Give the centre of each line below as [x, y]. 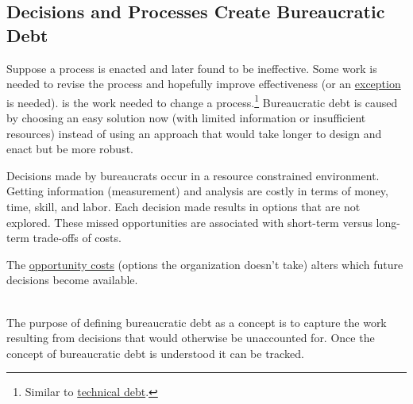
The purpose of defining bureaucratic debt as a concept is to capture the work [197, 322]
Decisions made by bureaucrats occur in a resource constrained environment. [193, 175]
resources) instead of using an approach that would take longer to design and [194, 133]
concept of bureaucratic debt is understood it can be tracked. [155, 353]
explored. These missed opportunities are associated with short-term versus [189, 222]
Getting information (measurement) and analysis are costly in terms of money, [197, 191]
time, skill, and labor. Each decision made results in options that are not [183, 206]
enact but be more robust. [70, 149]
